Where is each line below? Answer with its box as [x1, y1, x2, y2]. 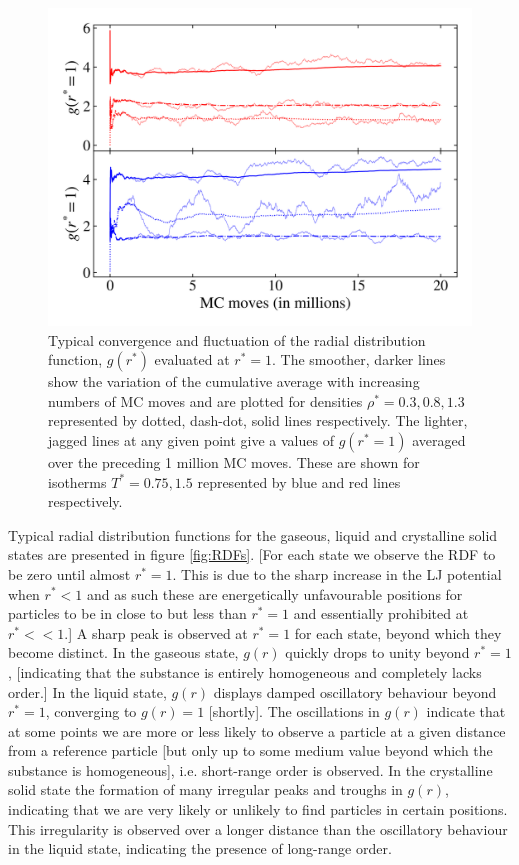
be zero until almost [8, 563, 131, 584]
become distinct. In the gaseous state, [8, 642, 239, 663]
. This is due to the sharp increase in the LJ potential [172, 563, 502, 584]
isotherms [48, 471, 107, 492]
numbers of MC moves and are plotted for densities [48, 390, 363, 411]
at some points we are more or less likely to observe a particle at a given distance [8, 720, 506, 741]
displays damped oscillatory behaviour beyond [213, 681, 497, 702]
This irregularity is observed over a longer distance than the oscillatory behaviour [8, 818, 508, 839]
